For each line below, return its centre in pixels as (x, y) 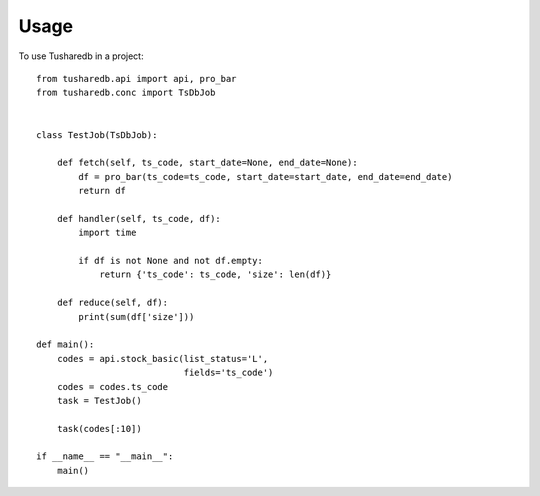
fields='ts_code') (228, 373)
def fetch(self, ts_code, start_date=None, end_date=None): (207, 163)
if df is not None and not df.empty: (171, 261)
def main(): (65, 344)
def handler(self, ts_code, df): (139, 218)
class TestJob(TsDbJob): (97, 134)
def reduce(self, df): (112, 303)
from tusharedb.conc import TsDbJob (126, 93)
